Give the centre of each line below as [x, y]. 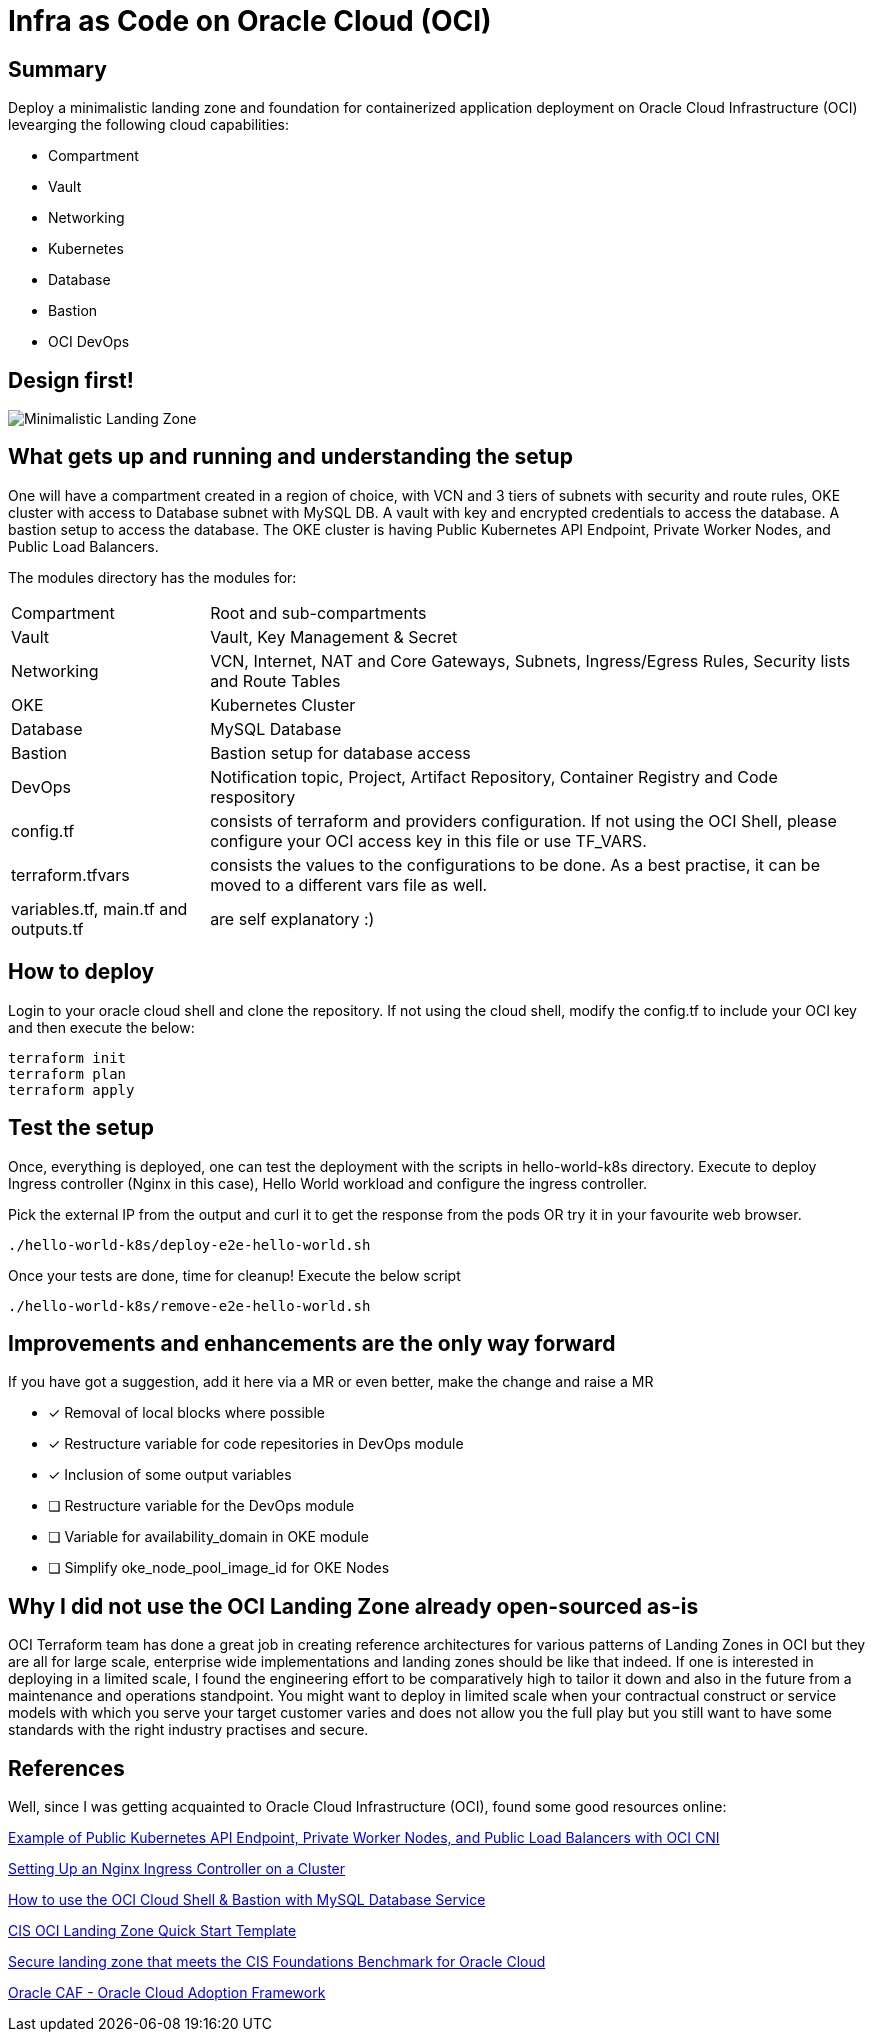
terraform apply [71, 1089]
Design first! [71, 380]
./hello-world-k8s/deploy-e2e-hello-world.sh [189, 1244]
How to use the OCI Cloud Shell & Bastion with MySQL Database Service [247, 1900]
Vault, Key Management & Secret [334, 636]
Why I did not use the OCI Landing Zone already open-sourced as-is [353, 1606]
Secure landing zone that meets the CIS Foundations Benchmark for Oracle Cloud [277, 1962]
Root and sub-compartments [318, 612]
